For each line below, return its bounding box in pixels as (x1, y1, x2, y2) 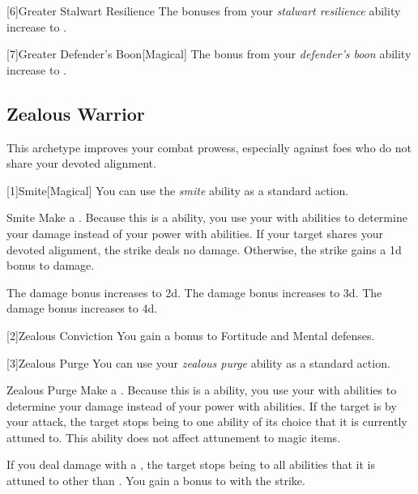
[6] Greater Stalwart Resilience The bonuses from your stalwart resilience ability (6, 2, 401, 19)
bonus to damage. (6, 257, 95, 274)
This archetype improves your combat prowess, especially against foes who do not (6, 138, 412, 155)
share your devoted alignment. (6, 155, 156, 172)
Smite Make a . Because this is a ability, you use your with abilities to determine (6, 209, 407, 226)
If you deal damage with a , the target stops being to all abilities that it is (6, 456, 375, 473)
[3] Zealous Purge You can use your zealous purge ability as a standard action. (6, 354, 390, 371)
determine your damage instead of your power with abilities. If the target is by (6, 397, 397, 414)
